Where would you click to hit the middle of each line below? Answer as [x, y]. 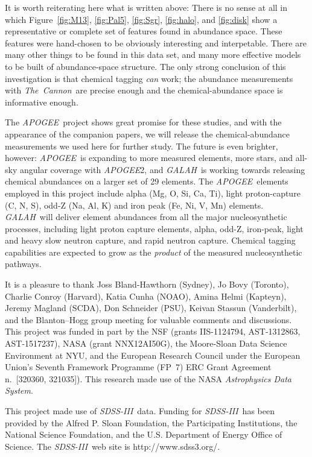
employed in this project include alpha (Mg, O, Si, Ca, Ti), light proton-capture [153, 193]
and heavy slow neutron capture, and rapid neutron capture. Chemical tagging [150, 240]
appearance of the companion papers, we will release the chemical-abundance [147, 134]
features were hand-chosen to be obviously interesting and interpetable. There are [156, 43]
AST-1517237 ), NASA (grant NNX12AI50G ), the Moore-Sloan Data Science [146, 343]
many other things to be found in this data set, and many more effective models [153, 55]
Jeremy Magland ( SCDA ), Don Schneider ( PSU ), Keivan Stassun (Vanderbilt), [151, 308]
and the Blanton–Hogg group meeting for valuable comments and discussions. [148, 319]
